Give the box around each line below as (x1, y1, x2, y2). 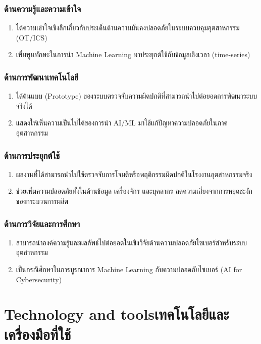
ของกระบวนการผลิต (16, 196, 69, 206)
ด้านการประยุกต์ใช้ (4, 149, 60, 161)
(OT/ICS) (16, 32, 47, 42)
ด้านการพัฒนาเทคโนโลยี (4, 70, 79, 83)
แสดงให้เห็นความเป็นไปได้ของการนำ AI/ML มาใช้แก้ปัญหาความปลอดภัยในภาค (16, 117, 228, 128)
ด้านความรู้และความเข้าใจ (4, 2, 81, 15)
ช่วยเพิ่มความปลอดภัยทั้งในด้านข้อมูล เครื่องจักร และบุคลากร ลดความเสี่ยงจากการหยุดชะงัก (16, 186, 252, 196)
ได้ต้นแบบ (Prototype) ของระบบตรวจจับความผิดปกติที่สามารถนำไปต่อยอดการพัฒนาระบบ (16, 91, 257, 101)
